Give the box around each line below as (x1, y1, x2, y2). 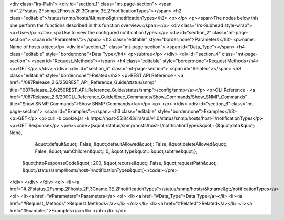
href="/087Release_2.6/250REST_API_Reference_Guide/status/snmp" (9, 79, 157, 85)
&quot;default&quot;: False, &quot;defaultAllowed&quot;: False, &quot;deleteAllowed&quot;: (35, 141, 228, 147)
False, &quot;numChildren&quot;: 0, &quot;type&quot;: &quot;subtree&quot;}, (35, 148, 198, 155)
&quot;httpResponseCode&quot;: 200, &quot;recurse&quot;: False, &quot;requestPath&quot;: (22, 160, 219, 166)
